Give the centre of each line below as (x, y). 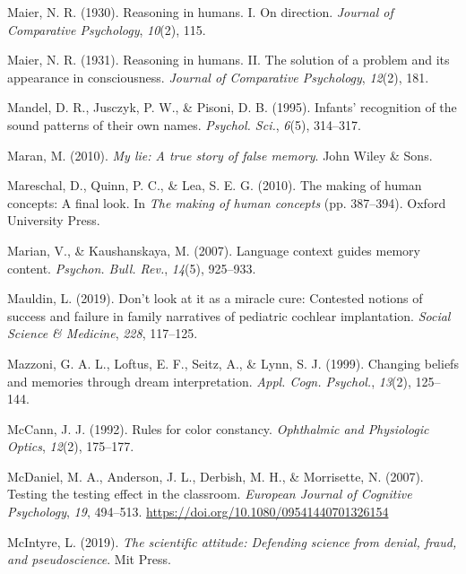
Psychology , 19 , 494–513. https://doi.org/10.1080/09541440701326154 (198, 512)
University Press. (54, 220)
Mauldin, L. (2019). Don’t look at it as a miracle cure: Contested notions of (215, 298)
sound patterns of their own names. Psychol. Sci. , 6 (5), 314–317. (184, 124)
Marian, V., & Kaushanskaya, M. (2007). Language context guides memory (214, 250)
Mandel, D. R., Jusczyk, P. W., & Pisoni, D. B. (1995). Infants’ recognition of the (232, 107)
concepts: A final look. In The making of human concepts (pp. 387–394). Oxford (227, 202)
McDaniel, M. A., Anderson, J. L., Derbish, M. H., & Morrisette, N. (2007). (216, 476)
